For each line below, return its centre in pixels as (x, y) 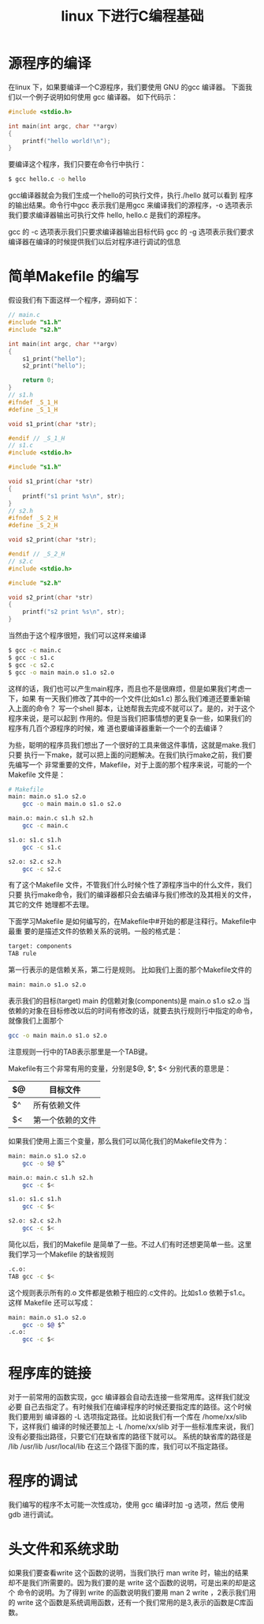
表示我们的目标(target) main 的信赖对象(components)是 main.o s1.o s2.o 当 (129, 1001)
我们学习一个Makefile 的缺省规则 (61, 1254)
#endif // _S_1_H (37, 438)
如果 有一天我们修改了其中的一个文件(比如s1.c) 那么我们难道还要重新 (133, 698)
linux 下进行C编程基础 (132, 16)
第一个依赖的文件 (65, 1120)
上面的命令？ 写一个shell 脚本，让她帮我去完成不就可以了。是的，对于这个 (135, 708)
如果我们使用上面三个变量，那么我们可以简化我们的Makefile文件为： (119, 1141)
